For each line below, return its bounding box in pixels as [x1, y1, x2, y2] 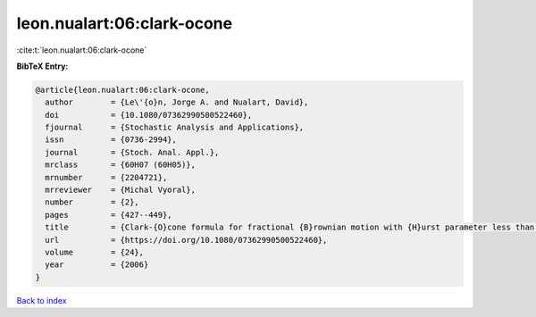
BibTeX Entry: [16, 61, 69, 71]
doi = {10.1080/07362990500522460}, [45, 110, 253, 120]
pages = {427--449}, [45, 210, 173, 220]
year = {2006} [45, 260, 149, 270]
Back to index [16, 295, 67, 305]
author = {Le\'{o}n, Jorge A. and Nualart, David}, [45, 97, 309, 107]
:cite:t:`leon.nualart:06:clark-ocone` [16, 45, 147, 55]
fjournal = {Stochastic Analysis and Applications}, [45, 122, 305, 133]
